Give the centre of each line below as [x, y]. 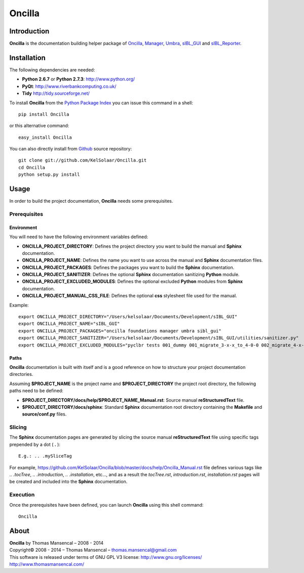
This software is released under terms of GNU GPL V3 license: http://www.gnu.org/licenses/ [106, 557]
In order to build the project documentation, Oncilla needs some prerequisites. [91, 201]
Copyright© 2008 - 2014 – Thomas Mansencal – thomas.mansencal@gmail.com [93, 550]
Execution [22, 495]
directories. [21, 374]
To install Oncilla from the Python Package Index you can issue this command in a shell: [101, 103]
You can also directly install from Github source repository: [71, 149]
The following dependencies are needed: [52, 70]
